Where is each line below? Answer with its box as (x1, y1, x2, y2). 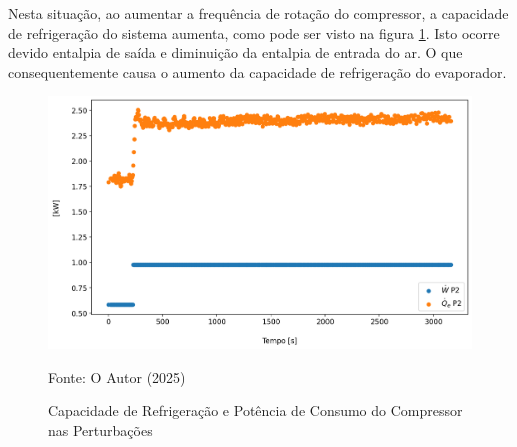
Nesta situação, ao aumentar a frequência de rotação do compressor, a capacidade (8, 3, 509, 23)
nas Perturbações (48, 419, 153, 440)
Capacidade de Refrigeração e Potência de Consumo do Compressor (48, 400, 463, 421)
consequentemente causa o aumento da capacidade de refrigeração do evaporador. (8, 61, 507, 82)
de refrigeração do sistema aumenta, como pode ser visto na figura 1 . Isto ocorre (8, 22, 500, 43)
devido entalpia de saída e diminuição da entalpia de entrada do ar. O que (8, 42, 463, 63)
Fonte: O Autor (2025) (48, 366, 186, 387)
